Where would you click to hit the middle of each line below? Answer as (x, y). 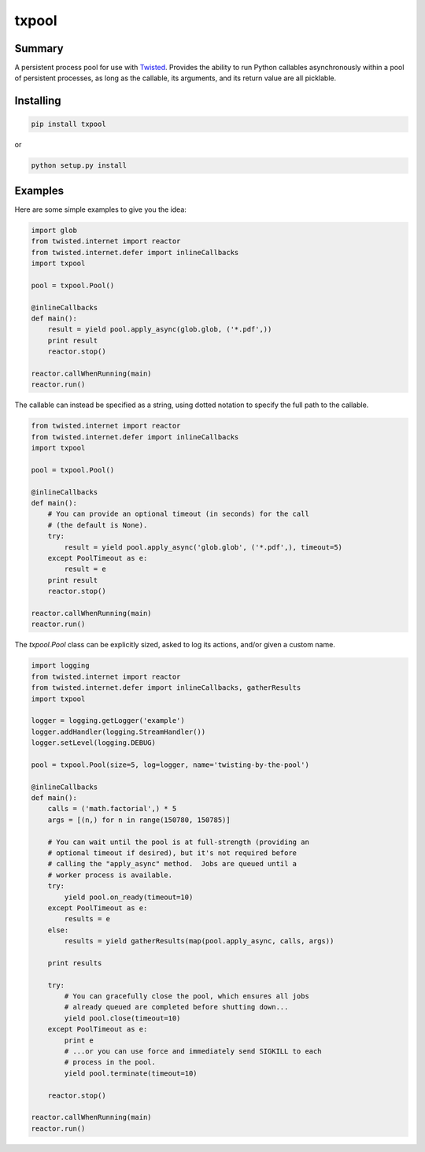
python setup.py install (79, 166)
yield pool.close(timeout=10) (122, 1018)
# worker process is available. (110, 875)
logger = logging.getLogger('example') (108, 721)
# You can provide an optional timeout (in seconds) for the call (179, 514)
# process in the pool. (110, 1062)
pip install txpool (68, 124)
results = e (87, 919)
